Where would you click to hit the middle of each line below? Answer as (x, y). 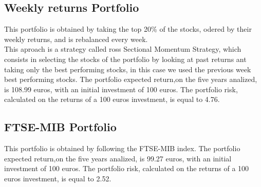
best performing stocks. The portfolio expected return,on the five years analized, (131, 79)
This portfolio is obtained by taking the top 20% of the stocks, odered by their (128, 29)
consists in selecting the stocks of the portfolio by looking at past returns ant (125, 59)
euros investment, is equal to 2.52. (58, 178)
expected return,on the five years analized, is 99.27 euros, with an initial (118, 158)
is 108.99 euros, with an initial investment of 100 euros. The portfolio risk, (121, 89)
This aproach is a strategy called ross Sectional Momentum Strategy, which (123, 49)
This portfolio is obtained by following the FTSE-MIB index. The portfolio (122, 148)
